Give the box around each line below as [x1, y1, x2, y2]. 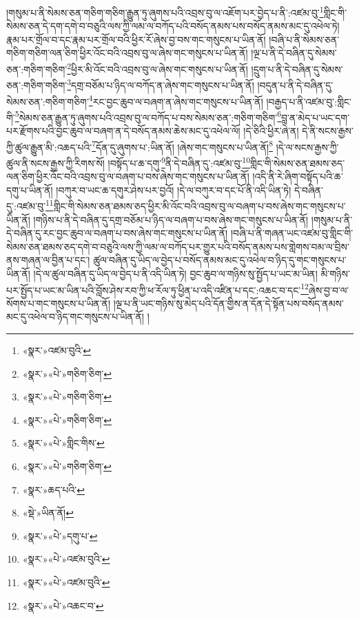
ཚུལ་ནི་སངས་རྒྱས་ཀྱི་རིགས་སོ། [6, 155, 105, 170]
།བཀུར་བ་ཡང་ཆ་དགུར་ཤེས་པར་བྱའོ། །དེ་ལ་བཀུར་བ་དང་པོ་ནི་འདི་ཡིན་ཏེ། [56, 182, 291, 197]
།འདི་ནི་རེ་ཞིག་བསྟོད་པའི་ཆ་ [252, 169, 343, 184]
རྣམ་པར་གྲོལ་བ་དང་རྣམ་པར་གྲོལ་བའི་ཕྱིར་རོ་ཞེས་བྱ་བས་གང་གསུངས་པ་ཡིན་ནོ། [6, 32, 266, 46]
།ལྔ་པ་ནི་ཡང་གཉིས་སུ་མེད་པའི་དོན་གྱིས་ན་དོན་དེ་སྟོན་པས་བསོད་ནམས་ [113, 296, 344, 310]
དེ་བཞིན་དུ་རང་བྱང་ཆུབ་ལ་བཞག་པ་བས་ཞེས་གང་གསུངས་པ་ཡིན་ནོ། [6, 226, 228, 240]
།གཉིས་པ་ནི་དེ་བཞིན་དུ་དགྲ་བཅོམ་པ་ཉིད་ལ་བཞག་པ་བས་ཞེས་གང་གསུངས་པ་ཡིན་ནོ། [33, 212, 309, 226]
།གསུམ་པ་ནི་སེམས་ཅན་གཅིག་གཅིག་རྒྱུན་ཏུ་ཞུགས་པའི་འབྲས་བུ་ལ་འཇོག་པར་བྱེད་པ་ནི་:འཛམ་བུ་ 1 [6, 3, 324, 19]
